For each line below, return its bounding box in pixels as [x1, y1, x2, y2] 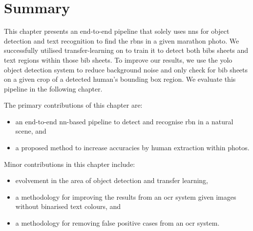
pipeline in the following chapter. [4, 83, 103, 93]
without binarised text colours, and [15, 201, 121, 211]
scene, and [15, 126, 46, 136]
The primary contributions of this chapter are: [4, 100, 143, 110]
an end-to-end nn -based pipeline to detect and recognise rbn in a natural [15, 116, 233, 126]
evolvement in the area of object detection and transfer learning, [15, 175, 208, 185]
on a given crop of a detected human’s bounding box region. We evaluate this [4, 74, 236, 84]
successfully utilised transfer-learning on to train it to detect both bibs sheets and [4, 45, 249, 55]
